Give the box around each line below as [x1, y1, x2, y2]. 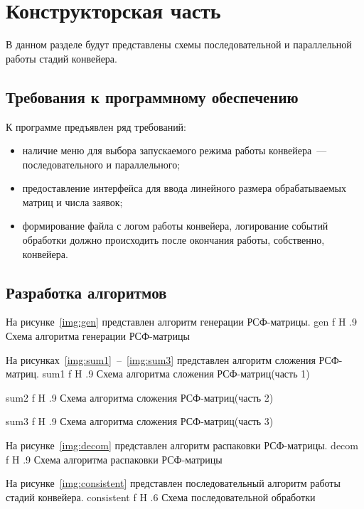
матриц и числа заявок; [22, 194, 123, 209]
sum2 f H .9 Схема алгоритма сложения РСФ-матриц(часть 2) [6, 390, 274, 404]
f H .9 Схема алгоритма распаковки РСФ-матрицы [6, 451, 223, 466]
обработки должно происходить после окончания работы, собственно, [22, 232, 325, 247]
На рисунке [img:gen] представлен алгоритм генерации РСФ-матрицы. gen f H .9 [6, 314, 357, 329]
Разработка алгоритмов [6, 281, 167, 303]
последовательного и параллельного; [22, 156, 181, 171]
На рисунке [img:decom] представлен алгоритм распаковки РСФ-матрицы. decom [6, 438, 358, 453]
